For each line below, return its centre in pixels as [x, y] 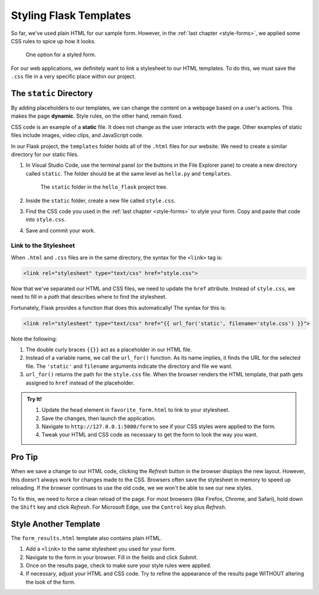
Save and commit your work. [61, 230]
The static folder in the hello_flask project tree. [104, 187]
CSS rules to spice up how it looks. [53, 41]
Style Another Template [56, 524]
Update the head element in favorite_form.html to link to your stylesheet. [136, 410]
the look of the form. [51, 582]
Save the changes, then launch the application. [99, 418]
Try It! [35, 399]
